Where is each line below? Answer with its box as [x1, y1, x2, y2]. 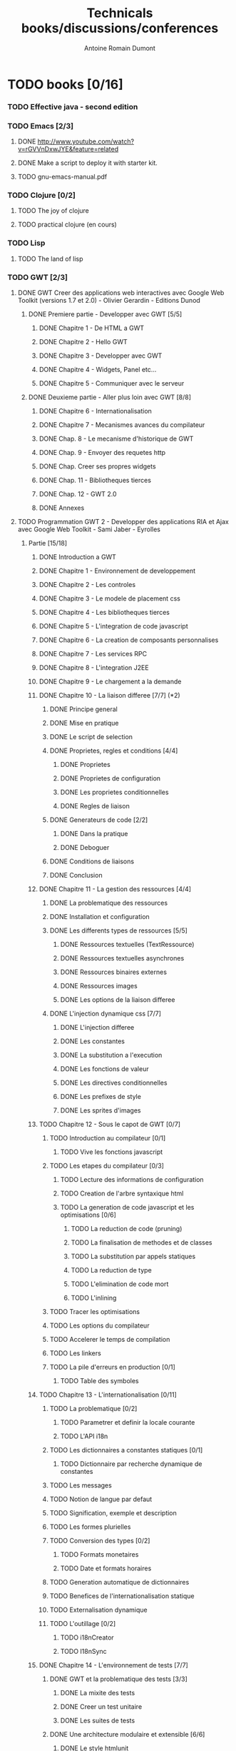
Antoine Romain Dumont [84, 44, 155, 52]
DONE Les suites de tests [60, 1716, 135, 1725]
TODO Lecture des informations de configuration [60, 1175, 205, 1184]
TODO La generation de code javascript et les [60, 1203, 195, 1212]
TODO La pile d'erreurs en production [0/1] [49, 1363, 176, 1372]
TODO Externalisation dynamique [49, 1605, 148, 1615]
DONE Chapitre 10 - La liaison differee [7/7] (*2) [39, 691, 180, 700]
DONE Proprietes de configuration [60, 774, 161, 783]
